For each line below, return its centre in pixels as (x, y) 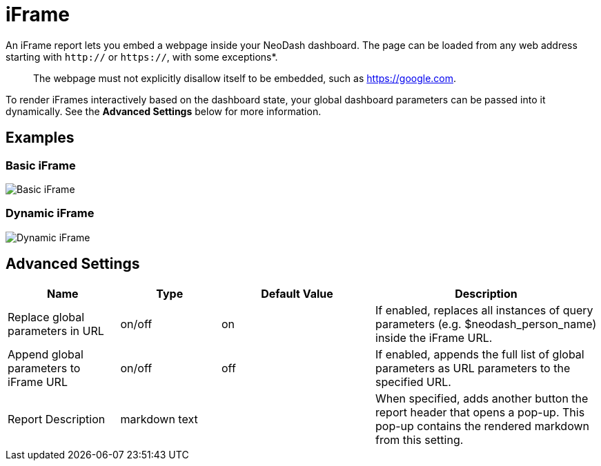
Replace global (46, 317)
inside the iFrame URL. (434, 337)
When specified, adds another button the (482, 398)
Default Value (297, 293)
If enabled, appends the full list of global (480, 354)
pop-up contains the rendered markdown (482, 426)
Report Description (57, 419)
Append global (46, 354)
